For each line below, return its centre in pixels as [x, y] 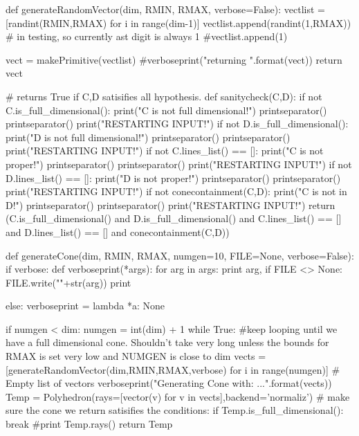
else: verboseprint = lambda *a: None [85, 306]
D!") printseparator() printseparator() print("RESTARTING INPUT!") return [171, 205]
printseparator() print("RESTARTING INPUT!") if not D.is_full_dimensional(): [177, 124]
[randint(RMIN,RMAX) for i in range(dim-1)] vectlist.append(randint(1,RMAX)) [178, 22]
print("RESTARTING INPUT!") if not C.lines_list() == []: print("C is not [165, 151]
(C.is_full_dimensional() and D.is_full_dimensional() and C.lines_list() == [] [174, 218]
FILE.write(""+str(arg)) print [68, 282]
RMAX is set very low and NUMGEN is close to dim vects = [136, 356]
